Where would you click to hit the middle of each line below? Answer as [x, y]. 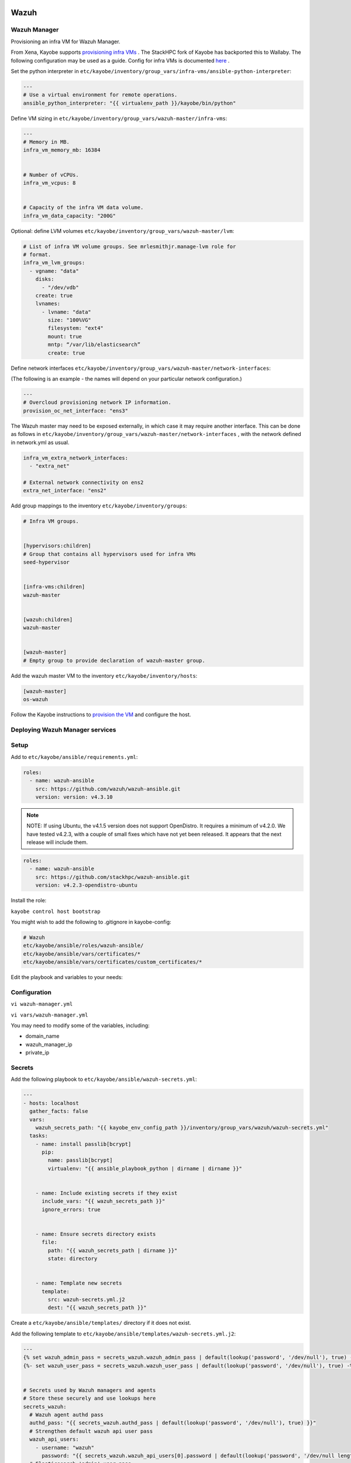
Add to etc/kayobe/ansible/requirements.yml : [74, 757]
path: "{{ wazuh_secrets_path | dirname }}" [113, 1250]
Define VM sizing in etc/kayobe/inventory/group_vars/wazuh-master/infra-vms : [119, 118]
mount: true [65, 336]
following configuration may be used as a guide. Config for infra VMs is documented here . [120, 60]
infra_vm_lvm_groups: [54, 263]
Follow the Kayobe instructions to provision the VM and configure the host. [101, 715]
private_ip [37, 1053]
